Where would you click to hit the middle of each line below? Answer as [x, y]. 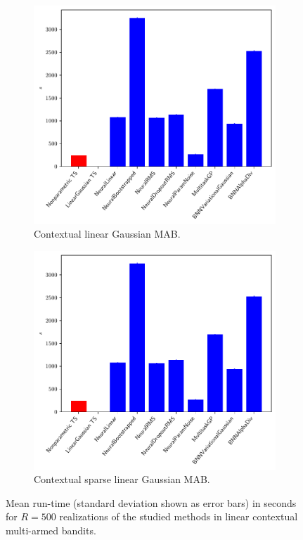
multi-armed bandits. [51, 530]
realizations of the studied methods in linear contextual [179, 516]
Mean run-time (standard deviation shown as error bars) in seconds [151, 502]
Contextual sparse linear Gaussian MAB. [122, 479]
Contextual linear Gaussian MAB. [107, 234]
